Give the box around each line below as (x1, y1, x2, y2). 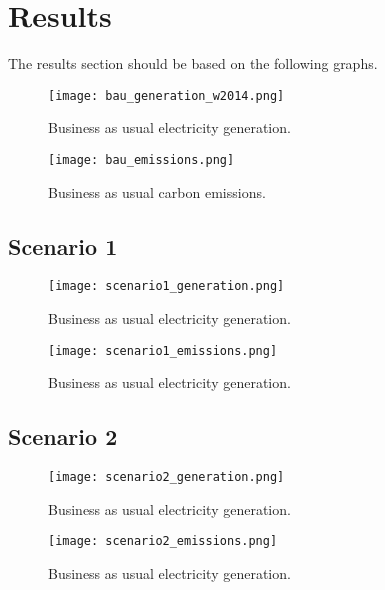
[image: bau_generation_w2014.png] (48, 88, 285, 103)
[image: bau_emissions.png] (48, 152, 235, 167)
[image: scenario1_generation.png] (48, 279, 285, 294)
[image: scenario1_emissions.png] (48, 343, 278, 358)
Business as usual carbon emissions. (48, 181, 266, 202)
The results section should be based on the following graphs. (8, 53, 378, 74)
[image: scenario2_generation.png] (48, 470, 285, 485)
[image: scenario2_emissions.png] (48, 534, 278, 549)
